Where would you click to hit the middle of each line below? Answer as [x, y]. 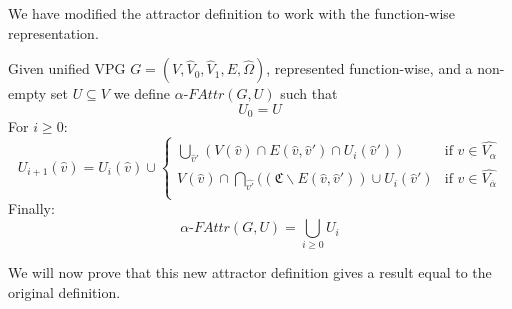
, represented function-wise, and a [369, 68]
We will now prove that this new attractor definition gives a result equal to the [250, 272]
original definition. [64, 291]
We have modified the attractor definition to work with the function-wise [232, 13]
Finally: [31, 208]
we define [142, 93]
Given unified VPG [67, 68]
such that [309, 93]
